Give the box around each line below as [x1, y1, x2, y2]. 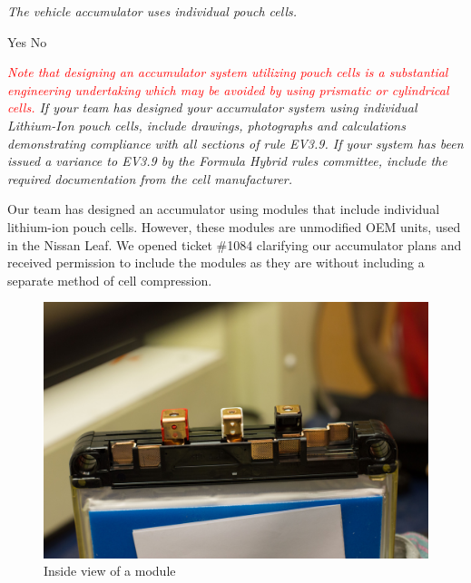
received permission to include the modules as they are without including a [7, 253, 425, 272]
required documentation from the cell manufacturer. [7, 169, 293, 188]
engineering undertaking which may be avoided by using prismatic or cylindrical [7, 80, 449, 99]
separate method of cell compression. [7, 270, 212, 289]
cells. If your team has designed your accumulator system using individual [7, 98, 417, 117]
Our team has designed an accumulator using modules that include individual [7, 199, 440, 219]
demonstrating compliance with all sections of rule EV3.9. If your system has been [7, 133, 464, 152]
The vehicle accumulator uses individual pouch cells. [7, 2, 298, 20]
